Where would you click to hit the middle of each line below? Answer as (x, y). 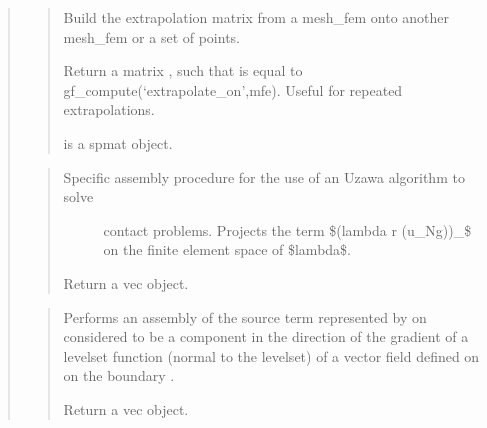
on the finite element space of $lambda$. (227, 249)
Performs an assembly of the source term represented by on (245, 316)
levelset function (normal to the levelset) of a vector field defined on (271, 355)
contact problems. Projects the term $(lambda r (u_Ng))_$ (287, 229)
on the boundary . (119, 375)
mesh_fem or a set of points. (152, 36)
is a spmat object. (118, 142)
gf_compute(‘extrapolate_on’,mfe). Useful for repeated (233, 89)
